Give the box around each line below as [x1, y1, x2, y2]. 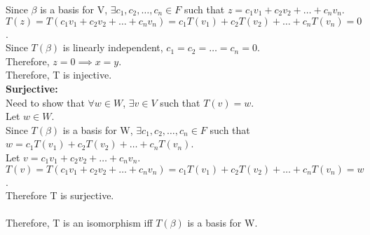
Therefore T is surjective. [6, 188, 114, 203]
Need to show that [6, 95, 85, 109]
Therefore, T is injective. [6, 67, 112, 82]
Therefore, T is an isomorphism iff [6, 215, 153, 230]
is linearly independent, [62, 40, 163, 55]
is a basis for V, [40, 2, 108, 16]
